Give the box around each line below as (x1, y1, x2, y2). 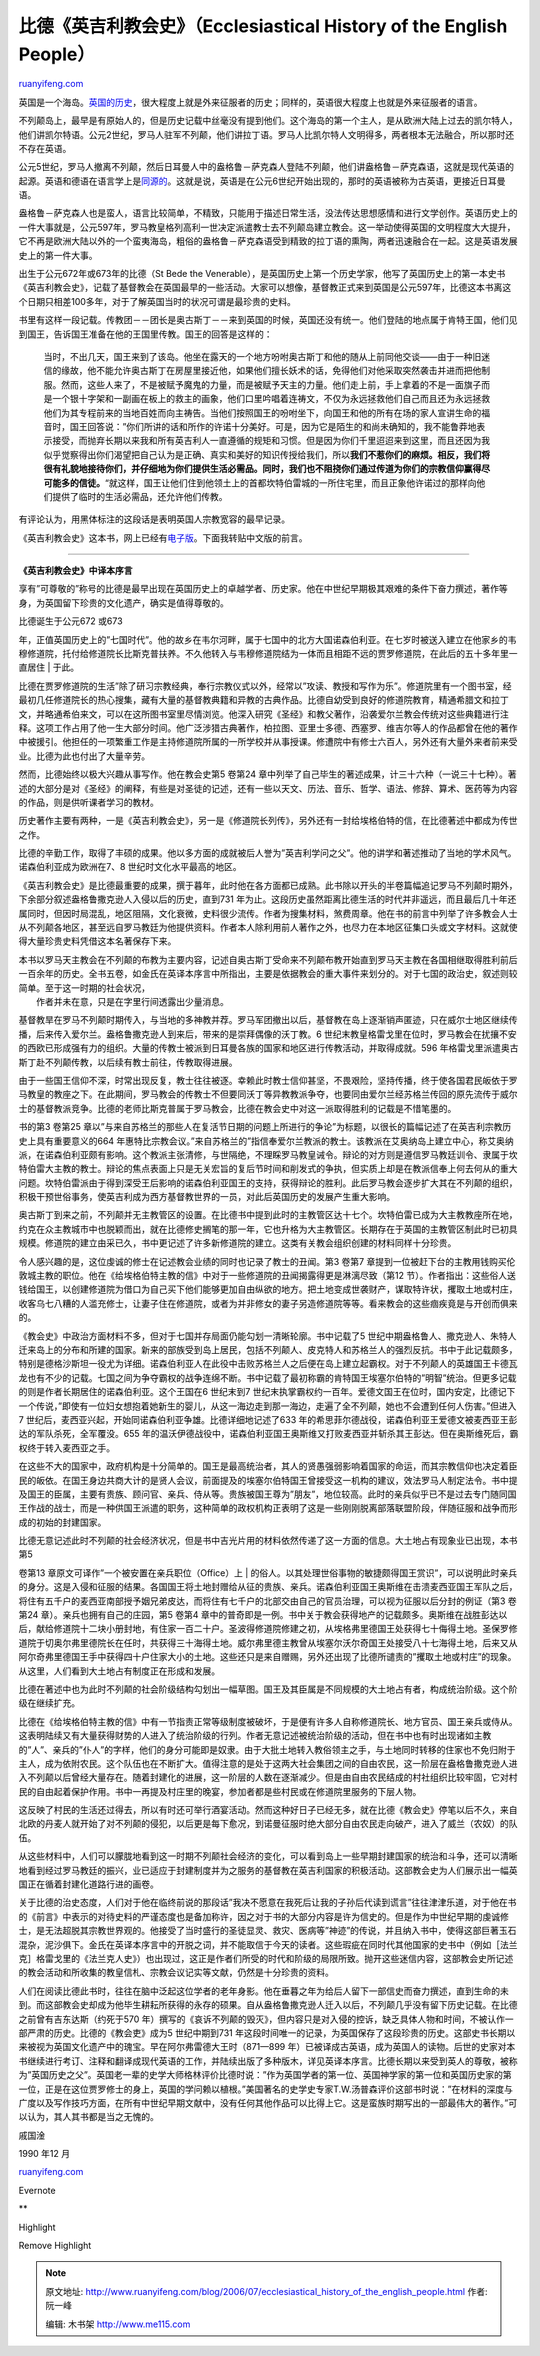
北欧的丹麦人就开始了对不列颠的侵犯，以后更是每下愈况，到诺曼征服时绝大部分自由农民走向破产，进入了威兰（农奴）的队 (18, 1818, 518, 1830)
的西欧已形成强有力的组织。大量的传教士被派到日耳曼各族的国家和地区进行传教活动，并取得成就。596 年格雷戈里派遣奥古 (18, 1042, 519, 1054)
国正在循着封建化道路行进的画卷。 (18, 1878, 159, 1890)
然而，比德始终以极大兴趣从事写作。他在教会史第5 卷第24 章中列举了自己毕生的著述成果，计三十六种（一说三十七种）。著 (18, 768, 517, 780)
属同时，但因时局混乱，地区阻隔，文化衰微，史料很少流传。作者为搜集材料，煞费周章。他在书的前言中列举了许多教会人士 (18, 907, 518, 919)
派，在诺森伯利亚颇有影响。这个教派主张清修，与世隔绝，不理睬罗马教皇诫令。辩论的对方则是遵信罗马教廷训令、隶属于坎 (18, 1148, 518, 1160)
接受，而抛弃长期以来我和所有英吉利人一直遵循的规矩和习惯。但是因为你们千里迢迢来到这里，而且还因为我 (51, 435, 490, 447)
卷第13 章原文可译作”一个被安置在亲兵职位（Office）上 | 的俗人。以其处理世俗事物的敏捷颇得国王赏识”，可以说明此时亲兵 (18, 1566, 518, 1579)
